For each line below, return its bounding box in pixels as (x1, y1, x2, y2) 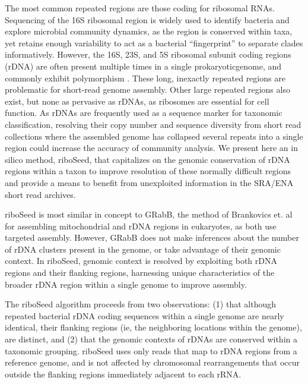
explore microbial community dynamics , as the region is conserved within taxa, (5, 25, 293, 37)
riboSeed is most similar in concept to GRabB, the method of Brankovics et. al (5, 208, 293, 221)
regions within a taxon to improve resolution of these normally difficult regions (5, 165, 291, 177)
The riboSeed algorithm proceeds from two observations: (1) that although (5, 298, 277, 310)
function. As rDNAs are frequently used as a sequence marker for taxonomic (5, 106, 282, 119)
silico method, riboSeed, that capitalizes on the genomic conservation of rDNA (5, 153, 290, 165)
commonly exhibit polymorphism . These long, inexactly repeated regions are (5, 71, 285, 84)
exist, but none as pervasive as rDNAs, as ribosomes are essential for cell (5, 95, 269, 107)
